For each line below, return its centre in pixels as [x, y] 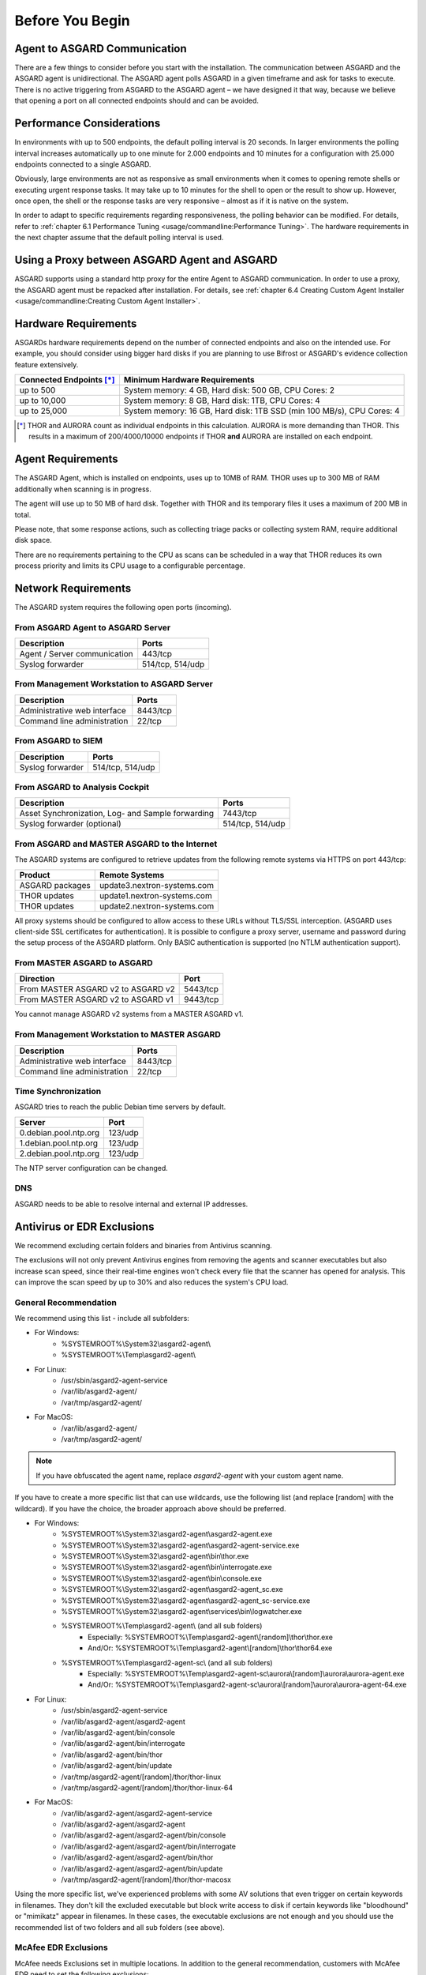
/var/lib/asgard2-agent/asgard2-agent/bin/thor [137, 1857]
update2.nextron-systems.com [157, 906]
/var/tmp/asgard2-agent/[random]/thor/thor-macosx [146, 1879]
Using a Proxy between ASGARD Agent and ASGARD [146, 260]
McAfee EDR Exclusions [61, 1947]
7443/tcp [240, 814]
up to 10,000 [43, 401]
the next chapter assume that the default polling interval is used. [119, 238]
